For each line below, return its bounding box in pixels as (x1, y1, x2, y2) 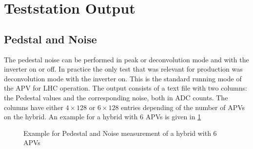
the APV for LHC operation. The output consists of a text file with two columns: (4, 83, 247, 93)
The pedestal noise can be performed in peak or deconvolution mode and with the (4, 54, 249, 64)
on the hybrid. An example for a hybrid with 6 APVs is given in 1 (4, 112, 201, 122)
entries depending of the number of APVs (121, 102, 245, 112)
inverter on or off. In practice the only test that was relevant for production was (4, 64, 243, 74)
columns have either (4, 102, 63, 112)
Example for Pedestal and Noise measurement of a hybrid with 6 (23, 128, 217, 138)
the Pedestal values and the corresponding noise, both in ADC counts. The (4, 92, 228, 102)
